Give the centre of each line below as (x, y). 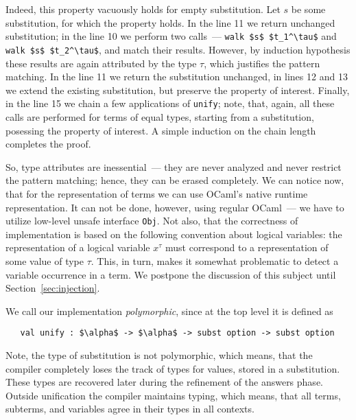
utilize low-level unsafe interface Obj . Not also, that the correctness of (152, 221)
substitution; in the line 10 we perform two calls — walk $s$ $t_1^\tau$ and (171, 36)
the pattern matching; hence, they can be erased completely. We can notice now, (175, 180)
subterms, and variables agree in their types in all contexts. (130, 409)
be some (308, 9)
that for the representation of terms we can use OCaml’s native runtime (157, 193)
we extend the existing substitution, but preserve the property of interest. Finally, (178, 90)
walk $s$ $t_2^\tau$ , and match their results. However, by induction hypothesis (178, 49)
